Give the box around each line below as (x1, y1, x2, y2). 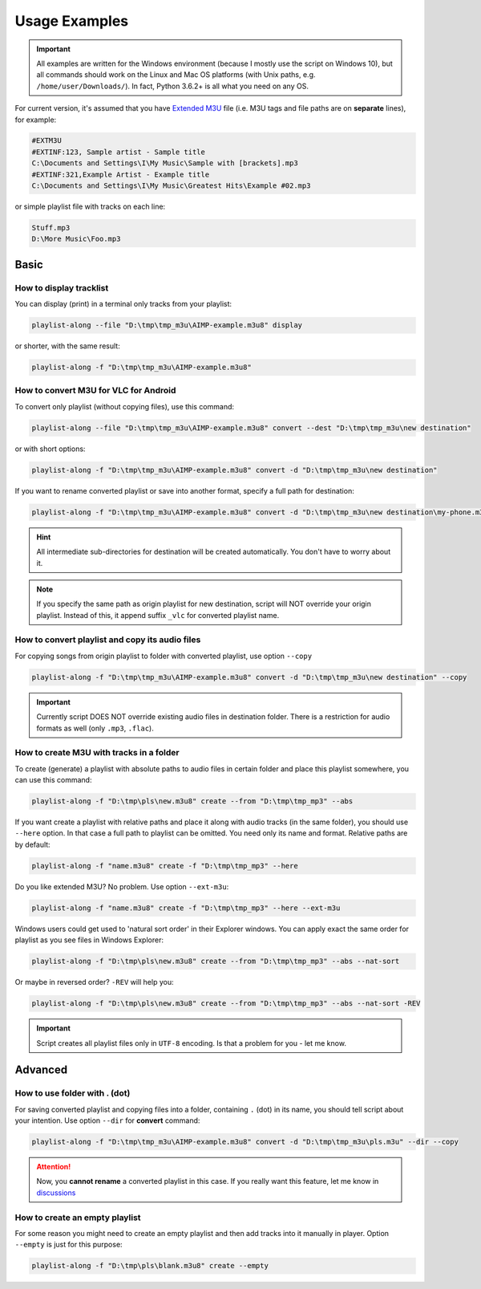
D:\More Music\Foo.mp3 (31, 234, 121, 244)
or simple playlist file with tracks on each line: (14, 201, 166, 212)
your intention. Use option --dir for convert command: (14, 1116, 200, 1125)
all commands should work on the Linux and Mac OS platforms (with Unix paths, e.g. (36, 70, 316, 79)
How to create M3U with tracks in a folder (14, 747, 180, 758)
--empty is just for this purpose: (14, 1240, 123, 1250)
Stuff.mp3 (31, 223, 71, 233)
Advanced (14, 1063, 68, 1077)
